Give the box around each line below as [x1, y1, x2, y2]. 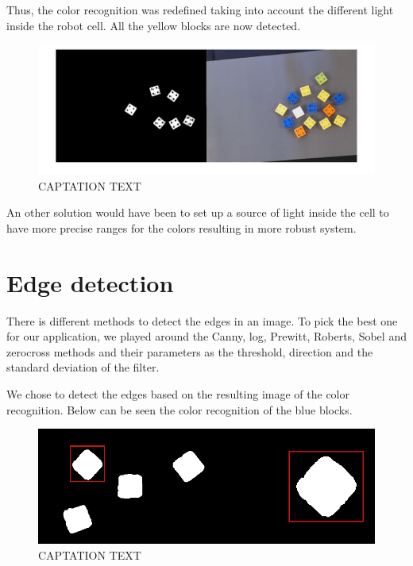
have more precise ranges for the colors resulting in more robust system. [6, 219, 357, 236]
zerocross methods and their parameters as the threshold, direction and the [6, 343, 373, 360]
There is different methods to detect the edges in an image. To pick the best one [6, 312, 398, 329]
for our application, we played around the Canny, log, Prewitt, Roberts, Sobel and [6, 328, 407, 345]
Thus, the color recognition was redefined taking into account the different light [6, 2, 394, 17]
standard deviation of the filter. [6, 359, 160, 375]
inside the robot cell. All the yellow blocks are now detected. [6, 17, 301, 33]
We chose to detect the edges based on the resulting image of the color [6, 386, 349, 402]
